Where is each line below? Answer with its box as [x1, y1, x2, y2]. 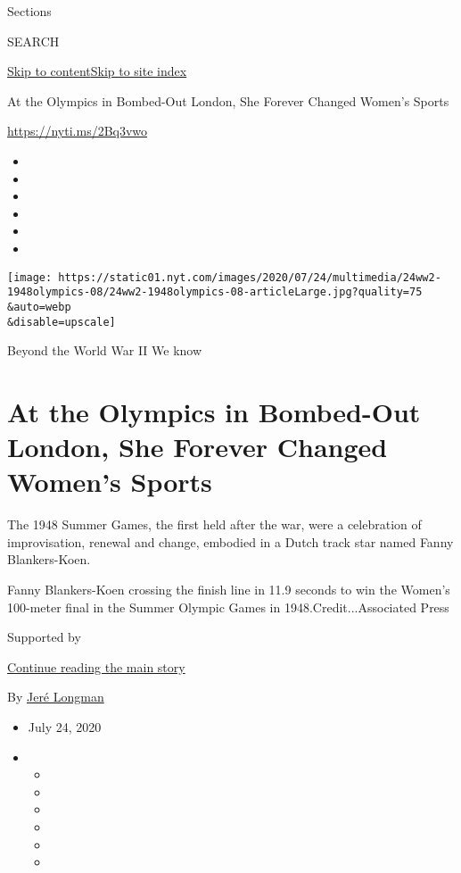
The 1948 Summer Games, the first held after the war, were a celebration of [7, 515, 422, 534]
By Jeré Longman [7, 687, 104, 706]
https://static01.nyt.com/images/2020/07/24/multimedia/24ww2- [58, 270, 441, 284]
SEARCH [7, 31, 60, 50]
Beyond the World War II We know [7, 341, 202, 360]
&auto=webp [7, 300, 71, 313]
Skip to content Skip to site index [7, 62, 187, 80]
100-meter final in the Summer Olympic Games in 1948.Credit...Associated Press [7, 597, 449, 616]
